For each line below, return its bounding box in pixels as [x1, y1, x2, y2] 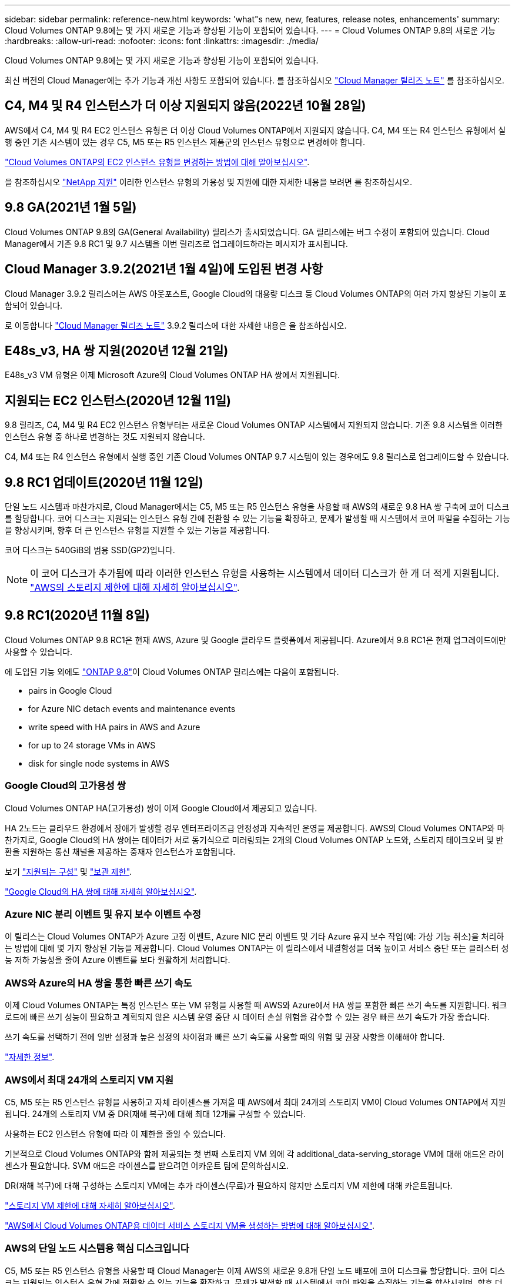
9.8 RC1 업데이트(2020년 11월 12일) [5, 474, 203, 490]
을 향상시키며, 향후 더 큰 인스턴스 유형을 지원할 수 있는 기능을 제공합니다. [5, 525, 270, 536]
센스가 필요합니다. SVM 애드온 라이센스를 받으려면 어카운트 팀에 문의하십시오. [5, 1160, 289, 1171]
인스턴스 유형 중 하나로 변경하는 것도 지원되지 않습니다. [5, 432, 205, 442]
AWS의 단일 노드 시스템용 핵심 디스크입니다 [5, 1242, 189, 1255]
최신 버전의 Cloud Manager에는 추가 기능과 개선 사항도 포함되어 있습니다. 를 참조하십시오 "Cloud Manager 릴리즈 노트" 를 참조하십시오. [5, 75, 504, 85]
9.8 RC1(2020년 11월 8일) [5, 608, 150, 623]
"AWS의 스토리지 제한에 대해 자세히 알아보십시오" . [30, 581, 240, 594]
